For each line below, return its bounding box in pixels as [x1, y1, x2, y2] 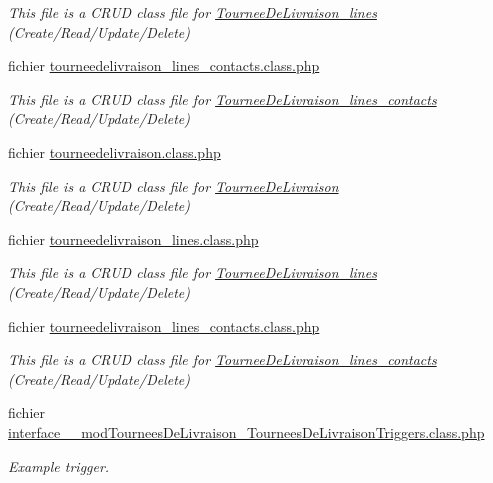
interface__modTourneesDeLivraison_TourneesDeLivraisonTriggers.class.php [8, 421, 485, 442]
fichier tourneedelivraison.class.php [8, 141, 221, 162]
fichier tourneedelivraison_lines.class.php [8, 228, 259, 249]
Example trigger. [8, 455, 110, 476]
